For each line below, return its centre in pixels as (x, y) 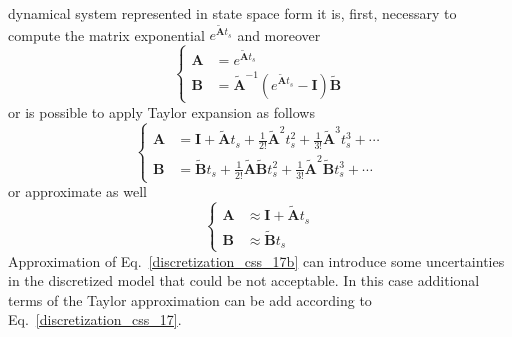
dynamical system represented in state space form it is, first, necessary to (232, 13)
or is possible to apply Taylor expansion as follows (161, 111)
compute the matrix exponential (106, 34)
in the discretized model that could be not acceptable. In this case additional (244, 280)
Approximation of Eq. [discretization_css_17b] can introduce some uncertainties (256, 260)
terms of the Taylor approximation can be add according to (190, 299)
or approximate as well (77, 191)
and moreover (279, 34)
